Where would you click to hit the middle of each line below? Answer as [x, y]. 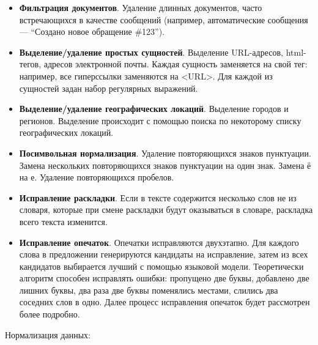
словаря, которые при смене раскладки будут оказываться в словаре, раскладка [166, 210]
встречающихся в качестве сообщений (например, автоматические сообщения [164, 19]
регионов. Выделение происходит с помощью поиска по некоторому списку [160, 120]
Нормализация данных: [48, 334]
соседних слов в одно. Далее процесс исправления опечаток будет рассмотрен [165, 302]
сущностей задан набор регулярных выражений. [109, 88]
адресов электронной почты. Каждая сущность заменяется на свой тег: [176, 64]
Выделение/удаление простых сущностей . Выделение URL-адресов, [151, 52]
